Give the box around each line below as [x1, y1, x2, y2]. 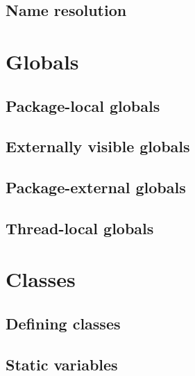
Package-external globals [6, 177, 186, 198]
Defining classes [6, 313, 121, 334]
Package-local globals [6, 95, 160, 116]
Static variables [6, 353, 118, 375]
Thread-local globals [6, 217, 154, 238]
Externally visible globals [6, 136, 190, 157]
